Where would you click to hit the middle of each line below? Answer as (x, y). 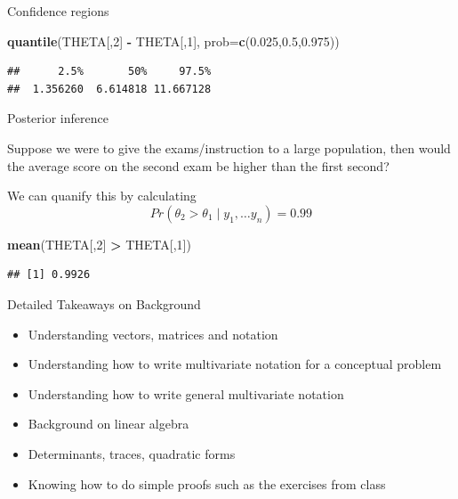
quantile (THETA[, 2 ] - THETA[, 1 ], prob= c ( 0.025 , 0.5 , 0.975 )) (173, 41)
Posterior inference (58, 118)
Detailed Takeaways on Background (104, 303)
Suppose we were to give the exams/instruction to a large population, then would (229, 147)
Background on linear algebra (108, 424)
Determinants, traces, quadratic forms (132, 453)
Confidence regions (58, 11)
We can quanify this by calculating (102, 196)
